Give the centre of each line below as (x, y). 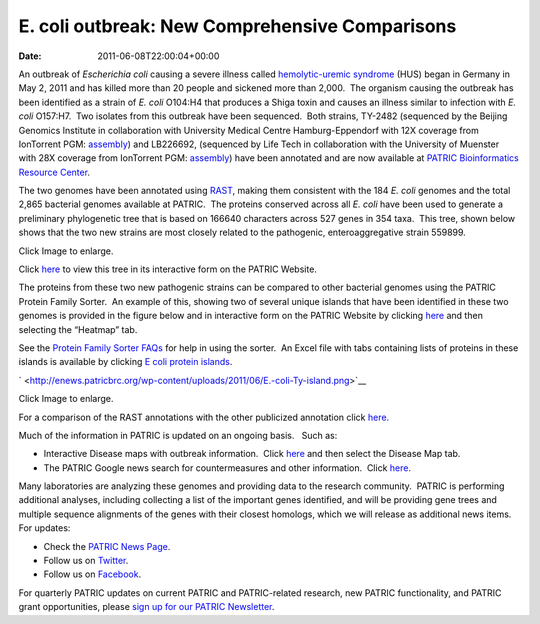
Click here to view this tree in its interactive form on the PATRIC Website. (167, 269)
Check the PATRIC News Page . (107, 546)
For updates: (44, 528)
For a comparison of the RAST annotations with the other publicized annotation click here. (204, 417)
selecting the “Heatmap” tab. (78, 329)
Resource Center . (54, 172)
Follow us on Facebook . (92, 574)
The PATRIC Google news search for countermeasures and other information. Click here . (227, 467)
